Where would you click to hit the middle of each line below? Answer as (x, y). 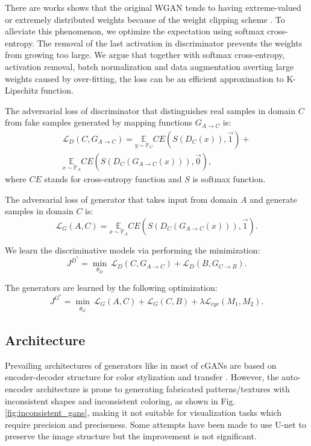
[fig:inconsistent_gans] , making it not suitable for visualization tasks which (143, 413)
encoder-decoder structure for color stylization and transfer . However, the (142, 377)
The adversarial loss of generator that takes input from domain (121, 199)
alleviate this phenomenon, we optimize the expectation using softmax (135, 31)
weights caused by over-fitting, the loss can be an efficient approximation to (144, 78)
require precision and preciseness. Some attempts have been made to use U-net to (155, 424)
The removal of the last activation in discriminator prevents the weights (170, 43)
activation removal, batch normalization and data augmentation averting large (149, 66)
